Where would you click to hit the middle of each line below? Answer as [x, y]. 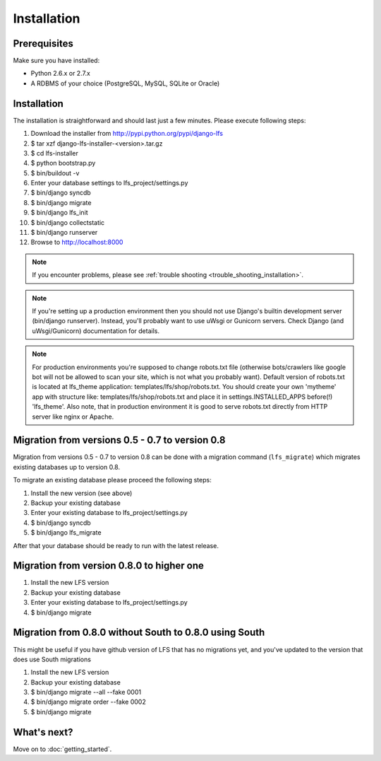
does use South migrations [52, 659]
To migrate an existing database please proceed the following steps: [112, 480]
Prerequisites [43, 43]
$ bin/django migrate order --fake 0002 [88, 702]
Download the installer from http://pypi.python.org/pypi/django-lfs [127, 134]
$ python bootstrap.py [63, 163]
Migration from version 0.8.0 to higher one [109, 566]
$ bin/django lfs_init [59, 213]
